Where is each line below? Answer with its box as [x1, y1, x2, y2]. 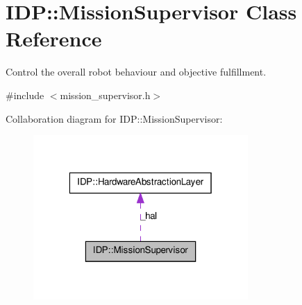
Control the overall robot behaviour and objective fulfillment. [6, 64, 267, 79]
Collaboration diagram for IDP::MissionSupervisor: [6, 111, 223, 125]
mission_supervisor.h [60, 87, 151, 102]
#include [6, 87, 44, 102]
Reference [6, 24, 102, 53]
